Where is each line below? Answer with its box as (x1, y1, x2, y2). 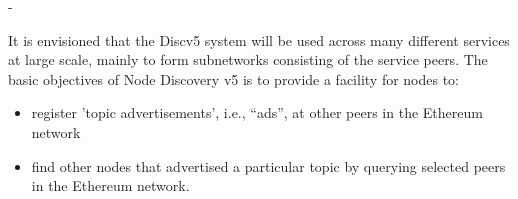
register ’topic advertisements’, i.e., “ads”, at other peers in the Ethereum (31, 102, 483, 123)
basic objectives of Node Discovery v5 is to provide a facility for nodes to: (8, 68, 460, 89)
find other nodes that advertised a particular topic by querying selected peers (31, 155, 506, 176)
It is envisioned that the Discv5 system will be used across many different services (8, 29, 510, 50)
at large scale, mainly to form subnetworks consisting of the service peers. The (8, 49, 488, 70)
